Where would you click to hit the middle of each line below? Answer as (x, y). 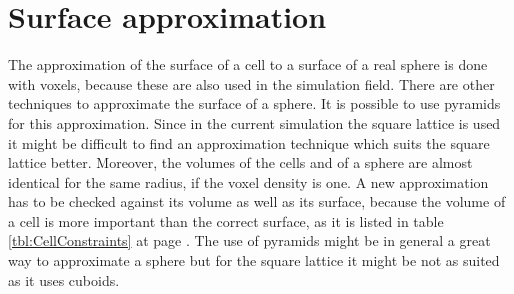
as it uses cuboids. (64, 279)
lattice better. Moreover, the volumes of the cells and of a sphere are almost (240, 162)
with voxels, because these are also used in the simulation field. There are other (251, 83)
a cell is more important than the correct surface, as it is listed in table (226, 220)
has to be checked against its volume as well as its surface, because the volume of (257, 201)
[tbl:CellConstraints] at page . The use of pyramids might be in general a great (249, 240)
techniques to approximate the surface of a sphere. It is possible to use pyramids (254, 103)
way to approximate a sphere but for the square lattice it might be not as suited (254, 260)
